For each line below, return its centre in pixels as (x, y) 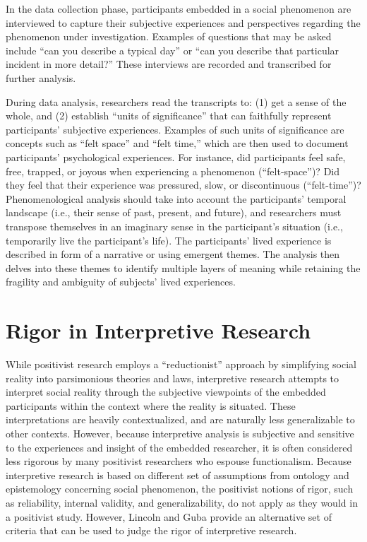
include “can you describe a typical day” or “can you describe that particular (173, 50)
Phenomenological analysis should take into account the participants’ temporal (176, 198)
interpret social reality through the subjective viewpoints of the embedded (166, 392)
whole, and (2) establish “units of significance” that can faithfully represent (169, 116)
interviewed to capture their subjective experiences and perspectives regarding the (183, 22)
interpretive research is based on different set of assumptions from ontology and (178, 475)
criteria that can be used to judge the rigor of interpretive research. (151, 530)
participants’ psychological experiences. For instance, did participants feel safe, (176, 157)
